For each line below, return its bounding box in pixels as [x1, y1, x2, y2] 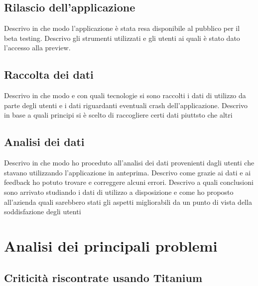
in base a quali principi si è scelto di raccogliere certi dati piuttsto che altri [4, 110, 233, 120]
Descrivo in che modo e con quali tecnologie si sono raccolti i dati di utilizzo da [4, 90, 246, 101]
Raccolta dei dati [4, 67, 94, 82]
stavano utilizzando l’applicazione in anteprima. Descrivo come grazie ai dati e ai [4, 167, 251, 177]
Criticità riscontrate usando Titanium [4, 270, 203, 285]
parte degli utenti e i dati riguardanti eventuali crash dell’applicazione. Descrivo [4, 100, 248, 110]
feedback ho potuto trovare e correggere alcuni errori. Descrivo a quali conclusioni [4, 177, 254, 187]
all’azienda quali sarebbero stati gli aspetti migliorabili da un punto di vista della [4, 196, 252, 207]
